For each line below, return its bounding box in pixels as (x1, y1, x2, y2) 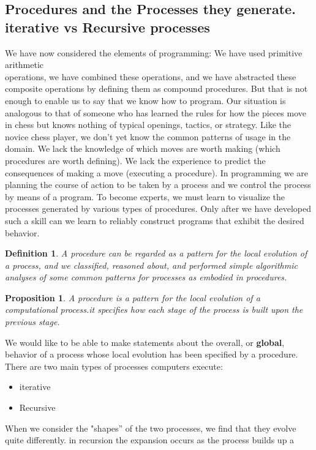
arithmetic (5, 58, 44, 71)
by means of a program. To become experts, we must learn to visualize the (5, 190, 285, 203)
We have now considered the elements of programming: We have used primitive (5, 46, 303, 59)
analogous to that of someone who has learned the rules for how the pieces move (5, 106, 306, 119)
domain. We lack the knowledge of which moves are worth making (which (5, 142, 280, 155)
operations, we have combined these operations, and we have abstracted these (5, 70, 296, 83)
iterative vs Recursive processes (5, 17, 210, 36)
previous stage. (5, 315, 60, 328)
